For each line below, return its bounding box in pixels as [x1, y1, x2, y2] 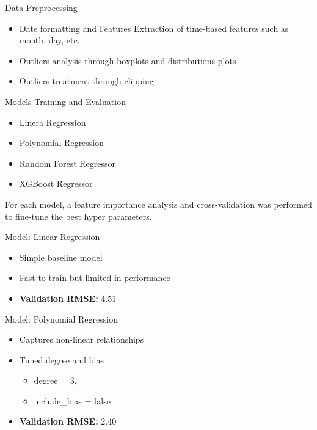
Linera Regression [19, 115, 86, 128]
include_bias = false [34, 394, 111, 407]
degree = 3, [34, 374, 77, 387]
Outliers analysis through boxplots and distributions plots [19, 54, 236, 67]
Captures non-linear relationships [19, 333, 144, 346]
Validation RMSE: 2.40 [19, 415, 117, 428]
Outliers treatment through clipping [19, 75, 154, 87]
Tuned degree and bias [19, 353, 104, 366]
